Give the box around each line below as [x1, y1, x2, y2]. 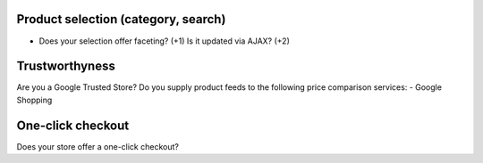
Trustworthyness [16, 59, 115, 74]
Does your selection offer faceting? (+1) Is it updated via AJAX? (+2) [38, 36, 290, 46]
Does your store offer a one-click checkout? [16, 141, 179, 151]
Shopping [16, 94, 53, 105]
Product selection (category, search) [16, 12, 226, 27]
